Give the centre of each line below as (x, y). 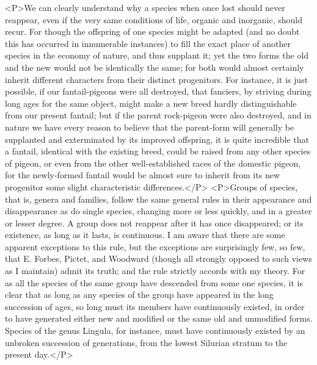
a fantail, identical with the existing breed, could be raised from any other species (158, 151)
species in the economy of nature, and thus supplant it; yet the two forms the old (157, 55)
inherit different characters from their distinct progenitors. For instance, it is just (157, 79)
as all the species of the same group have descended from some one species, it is (154, 282)
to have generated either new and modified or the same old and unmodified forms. (159, 318)
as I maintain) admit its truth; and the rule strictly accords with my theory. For (155, 271)
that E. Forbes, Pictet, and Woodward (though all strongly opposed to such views (158, 258)
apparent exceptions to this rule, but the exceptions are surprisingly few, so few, (155, 246)
